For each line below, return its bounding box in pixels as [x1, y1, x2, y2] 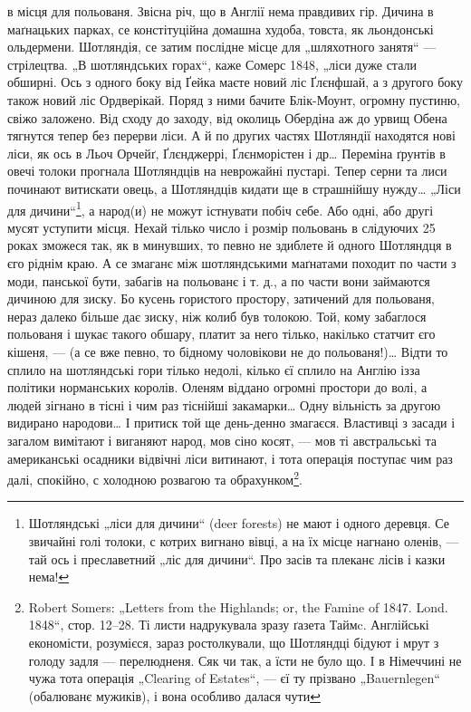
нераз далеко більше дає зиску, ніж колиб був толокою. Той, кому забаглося [7, 306, 427, 325]
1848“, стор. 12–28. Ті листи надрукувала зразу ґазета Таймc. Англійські [28, 615, 429, 634]
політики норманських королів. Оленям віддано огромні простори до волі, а [7, 378, 428, 397]
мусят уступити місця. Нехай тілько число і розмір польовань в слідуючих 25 [7, 217, 436, 236]
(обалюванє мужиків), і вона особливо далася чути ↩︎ [28, 686, 321, 705]
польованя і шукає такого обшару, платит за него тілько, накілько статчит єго [7, 324, 436, 343]
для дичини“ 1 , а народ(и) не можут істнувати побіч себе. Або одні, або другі [7, 197, 434, 219]
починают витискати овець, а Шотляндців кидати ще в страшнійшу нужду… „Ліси [7, 178, 461, 197]
